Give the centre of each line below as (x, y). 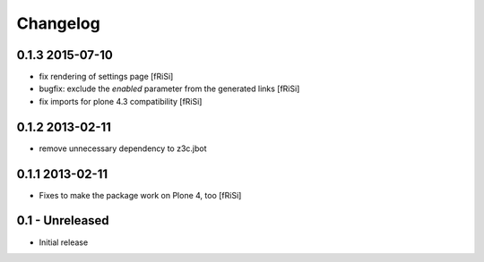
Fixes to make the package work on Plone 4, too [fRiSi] (140, 195)
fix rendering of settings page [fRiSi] (106, 77)
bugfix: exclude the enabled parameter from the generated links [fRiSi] (169, 89)
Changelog (58, 23)
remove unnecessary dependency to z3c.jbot (123, 148)
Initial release (64, 242)
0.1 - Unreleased (63, 220)
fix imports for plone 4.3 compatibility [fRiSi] (121, 101)
